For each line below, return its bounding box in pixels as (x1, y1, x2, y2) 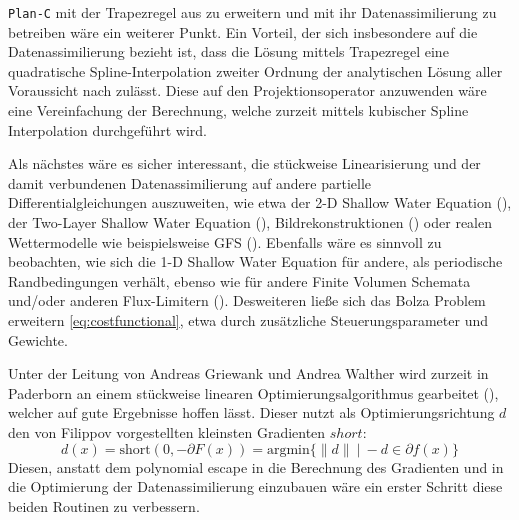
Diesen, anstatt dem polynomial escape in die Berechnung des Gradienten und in (8, 456, 504, 477)
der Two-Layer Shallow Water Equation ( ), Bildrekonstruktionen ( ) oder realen (8, 212, 492, 232)
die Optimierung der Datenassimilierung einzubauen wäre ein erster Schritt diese (8, 476, 503, 497)
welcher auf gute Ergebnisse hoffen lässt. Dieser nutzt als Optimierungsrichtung (8, 402, 495, 423)
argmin (266, 442, 310, 457)
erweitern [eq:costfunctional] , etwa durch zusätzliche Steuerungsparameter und (8, 309, 488, 330)
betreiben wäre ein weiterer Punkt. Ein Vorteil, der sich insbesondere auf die (8, 21, 478, 42)
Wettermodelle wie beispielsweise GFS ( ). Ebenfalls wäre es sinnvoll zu (8, 231, 442, 252)
